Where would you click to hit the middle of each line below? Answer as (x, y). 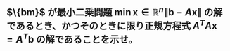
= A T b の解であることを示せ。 (72, 38)
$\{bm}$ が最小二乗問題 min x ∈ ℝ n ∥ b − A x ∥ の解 (115, 11)
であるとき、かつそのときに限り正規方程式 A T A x (112, 25)
